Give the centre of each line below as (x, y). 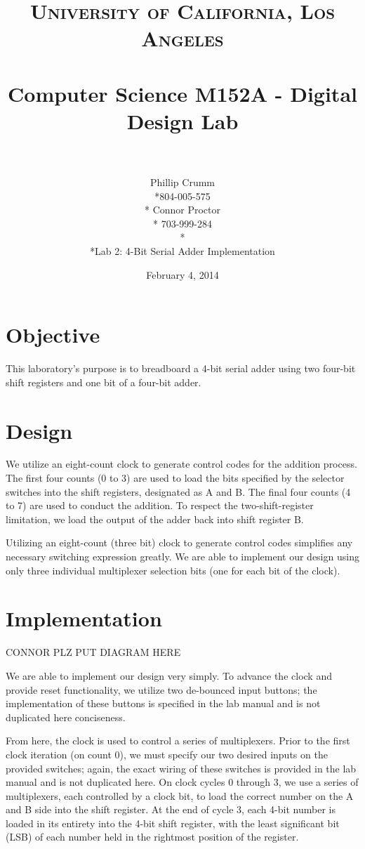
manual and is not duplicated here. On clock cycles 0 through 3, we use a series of (182, 782)
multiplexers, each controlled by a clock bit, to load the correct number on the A (180, 795)
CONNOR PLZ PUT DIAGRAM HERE (93, 652)
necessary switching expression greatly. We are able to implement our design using (182, 557)
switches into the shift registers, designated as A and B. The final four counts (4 (178, 491)
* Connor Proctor (182, 210)
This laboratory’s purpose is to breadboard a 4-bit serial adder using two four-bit (181, 368)
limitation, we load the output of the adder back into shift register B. (155, 519)
